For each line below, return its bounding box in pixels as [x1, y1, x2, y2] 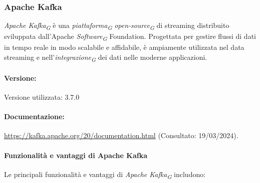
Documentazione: [4, 111, 65, 122]
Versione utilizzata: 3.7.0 [4, 91, 80, 102]
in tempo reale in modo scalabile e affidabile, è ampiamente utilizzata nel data [4, 42, 244, 52]
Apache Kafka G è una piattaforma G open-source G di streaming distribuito [4, 20, 229, 32]
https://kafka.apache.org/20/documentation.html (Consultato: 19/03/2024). [4, 130, 238, 141]
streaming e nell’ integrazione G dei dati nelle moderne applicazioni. [4, 52, 207, 63]
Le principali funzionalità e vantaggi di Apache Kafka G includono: [4, 169, 206, 181]
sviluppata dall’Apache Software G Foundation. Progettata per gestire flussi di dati [4, 31, 256, 43]
